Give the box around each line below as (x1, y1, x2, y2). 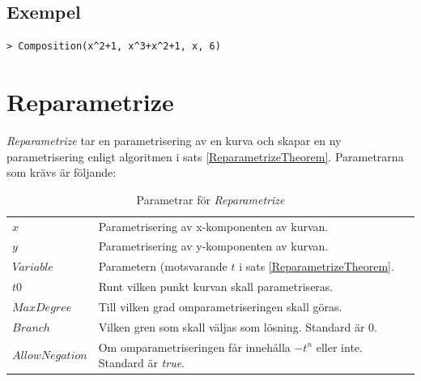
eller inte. (316, 338, 363, 355)
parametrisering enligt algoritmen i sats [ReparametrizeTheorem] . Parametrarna (6, 148, 404, 165)
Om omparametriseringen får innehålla (98, 338, 291, 355)
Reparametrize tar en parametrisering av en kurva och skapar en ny (6, 131, 342, 148)
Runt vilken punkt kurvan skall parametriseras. (98, 278, 334, 295)
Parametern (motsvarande (98, 258, 228, 275)
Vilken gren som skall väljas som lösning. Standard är (98, 318, 365, 335)
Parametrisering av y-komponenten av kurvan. (98, 238, 329, 255)
